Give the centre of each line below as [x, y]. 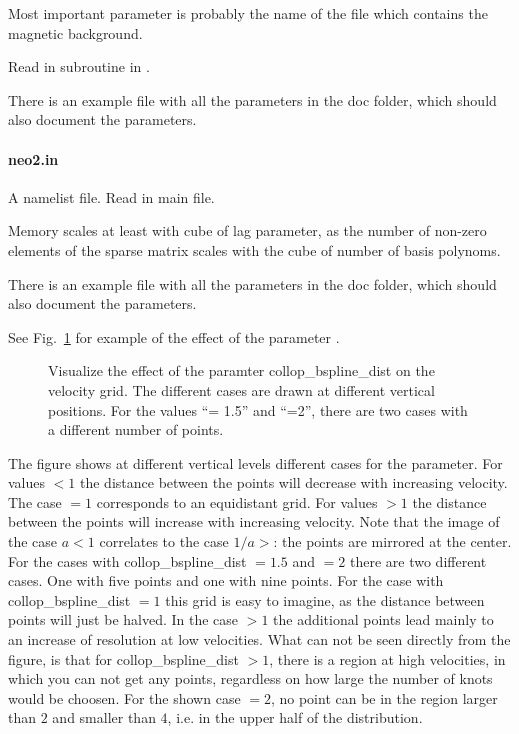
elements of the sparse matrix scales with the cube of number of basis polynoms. [254, 249]
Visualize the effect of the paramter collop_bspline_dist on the [241, 370]
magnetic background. [75, 32]
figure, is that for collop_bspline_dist [123, 658]
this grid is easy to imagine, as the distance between [325, 599]
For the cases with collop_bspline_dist [127, 560]
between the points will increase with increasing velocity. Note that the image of [254, 521]
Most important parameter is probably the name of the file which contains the [248, 13]
